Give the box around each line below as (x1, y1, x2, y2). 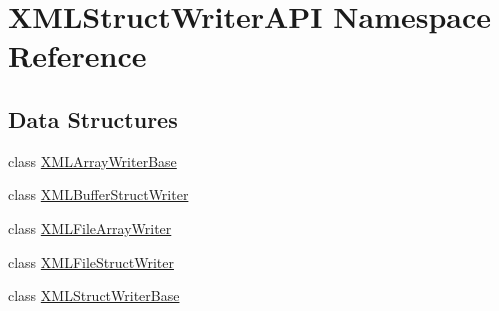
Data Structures (8, 103, 178, 134)
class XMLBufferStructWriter (8, 184, 189, 205)
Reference (8, 35, 147, 76)
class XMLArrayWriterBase (8, 150, 177, 171)
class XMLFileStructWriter (8, 251, 174, 272)
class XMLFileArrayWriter (8, 217, 172, 238)
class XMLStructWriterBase (8, 285, 180, 306)
